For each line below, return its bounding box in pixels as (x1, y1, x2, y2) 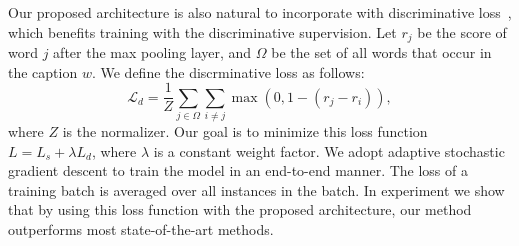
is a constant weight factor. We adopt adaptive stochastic (153, 140, 505, 161)
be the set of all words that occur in (271, 42, 492, 63)
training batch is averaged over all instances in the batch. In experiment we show (8, 179, 505, 200)
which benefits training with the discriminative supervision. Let (8, 21, 397, 42)
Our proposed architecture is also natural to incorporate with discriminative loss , (8, 2, 512, 22)
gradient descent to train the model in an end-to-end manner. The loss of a (8, 160, 468, 181)
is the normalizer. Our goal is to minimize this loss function (62, 121, 428, 142)
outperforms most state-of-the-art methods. (8, 219, 274, 239)
